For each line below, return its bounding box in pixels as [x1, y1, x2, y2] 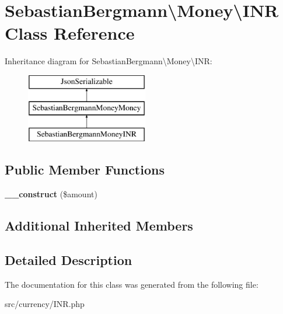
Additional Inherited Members [5, 217, 193, 235]
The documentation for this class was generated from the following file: [5, 278, 258, 290]
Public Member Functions [5, 161, 165, 179]
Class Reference [5, 21, 135, 45]
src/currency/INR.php [5, 298, 85, 310]
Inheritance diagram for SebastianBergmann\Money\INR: [5, 55, 212, 67]
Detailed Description [5, 250, 132, 268]
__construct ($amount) [5, 188, 97, 200]
